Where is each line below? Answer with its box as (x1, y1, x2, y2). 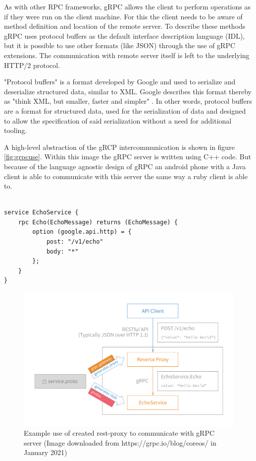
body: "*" (46, 248, 79, 255)
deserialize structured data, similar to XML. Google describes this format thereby (4, 86, 252, 96)
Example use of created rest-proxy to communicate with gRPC (24, 428, 215, 438)
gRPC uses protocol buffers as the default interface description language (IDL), (4, 30, 245, 41)
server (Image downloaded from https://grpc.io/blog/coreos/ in (24, 437, 216, 448)
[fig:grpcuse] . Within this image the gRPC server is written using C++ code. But (4, 151, 251, 162)
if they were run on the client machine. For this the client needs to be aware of (4, 11, 243, 21)
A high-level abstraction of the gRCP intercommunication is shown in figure (4, 141, 235, 152)
